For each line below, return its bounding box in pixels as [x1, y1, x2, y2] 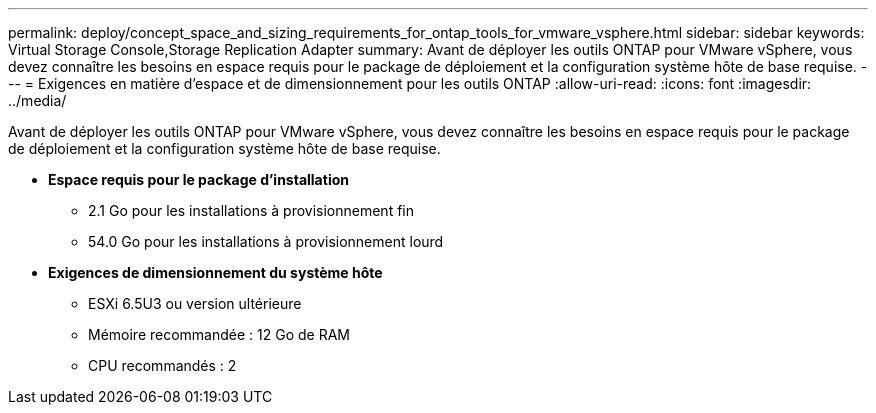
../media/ [8, 92, 67, 109]
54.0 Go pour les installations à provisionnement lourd [88, 233, 444, 250]
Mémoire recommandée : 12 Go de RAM [88, 326, 350, 343]
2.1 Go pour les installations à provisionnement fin [88, 202, 414, 219]
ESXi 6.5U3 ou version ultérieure [88, 295, 302, 312]
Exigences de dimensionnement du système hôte [48, 264, 383, 281]
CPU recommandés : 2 [88, 357, 237, 374]
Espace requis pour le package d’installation [48, 171, 349, 188]
